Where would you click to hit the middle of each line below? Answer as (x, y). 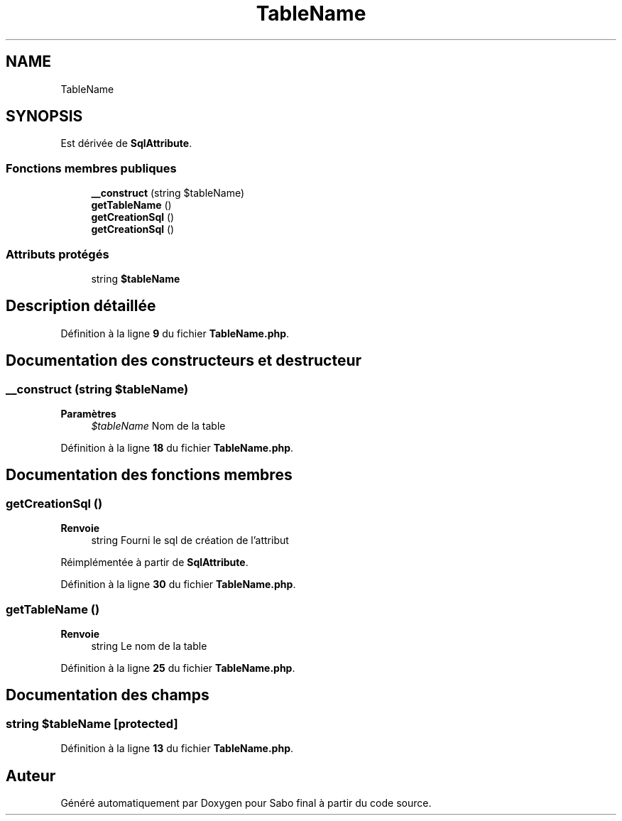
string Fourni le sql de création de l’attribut (190, 540)
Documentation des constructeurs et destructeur (184, 361)
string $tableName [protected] (92, 723)
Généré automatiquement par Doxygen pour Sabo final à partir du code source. (246, 803)
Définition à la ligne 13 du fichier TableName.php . (177, 749)
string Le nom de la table (149, 646)
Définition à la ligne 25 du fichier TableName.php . (178, 668)
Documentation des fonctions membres (149, 475)
